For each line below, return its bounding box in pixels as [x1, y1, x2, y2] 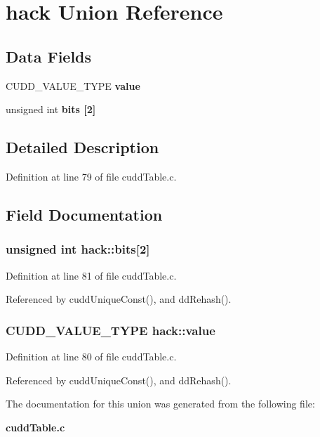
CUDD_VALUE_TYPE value [6, 78, 140, 93]
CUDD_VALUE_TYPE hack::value [6, 321, 215, 339]
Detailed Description [6, 136, 159, 158]
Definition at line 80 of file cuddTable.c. [6, 348, 177, 363]
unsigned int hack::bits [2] [6, 240, 150, 258]
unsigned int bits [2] [6, 102, 96, 117]
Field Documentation [6, 203, 163, 225]
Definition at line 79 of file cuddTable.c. [6, 169, 177, 183]
